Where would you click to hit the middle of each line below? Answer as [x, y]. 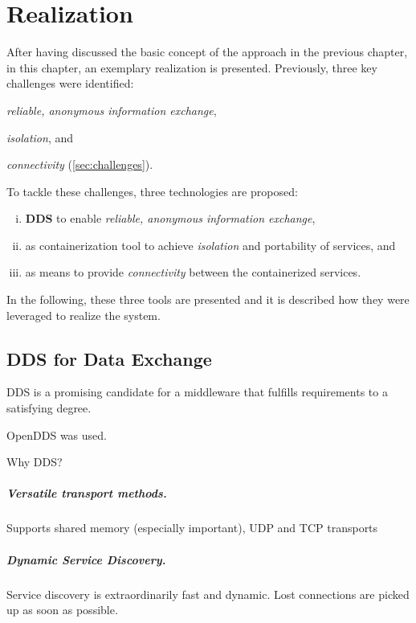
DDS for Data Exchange [109, 358]
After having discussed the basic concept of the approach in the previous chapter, [207, 52]
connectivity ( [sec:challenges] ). [80, 164]
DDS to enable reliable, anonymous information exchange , [170, 218]
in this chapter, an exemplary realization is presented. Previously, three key [192, 67]
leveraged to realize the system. [84, 315]
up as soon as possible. [62, 610]
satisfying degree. [49, 408]
